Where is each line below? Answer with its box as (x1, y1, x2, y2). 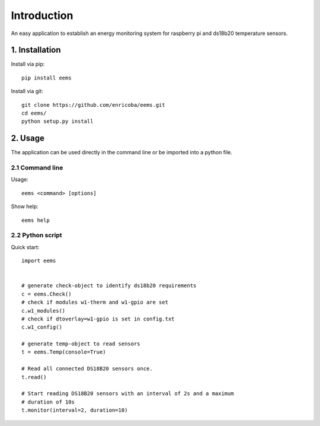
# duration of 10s (21, 398, 75, 405)
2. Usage (11, 133, 44, 144)
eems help (21, 217, 50, 224)
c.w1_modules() (21, 307, 66, 314)
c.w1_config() (21, 324, 62, 330)
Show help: (11, 203, 39, 210)
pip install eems (21, 74, 72, 81)
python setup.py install (21, 118, 94, 125)
